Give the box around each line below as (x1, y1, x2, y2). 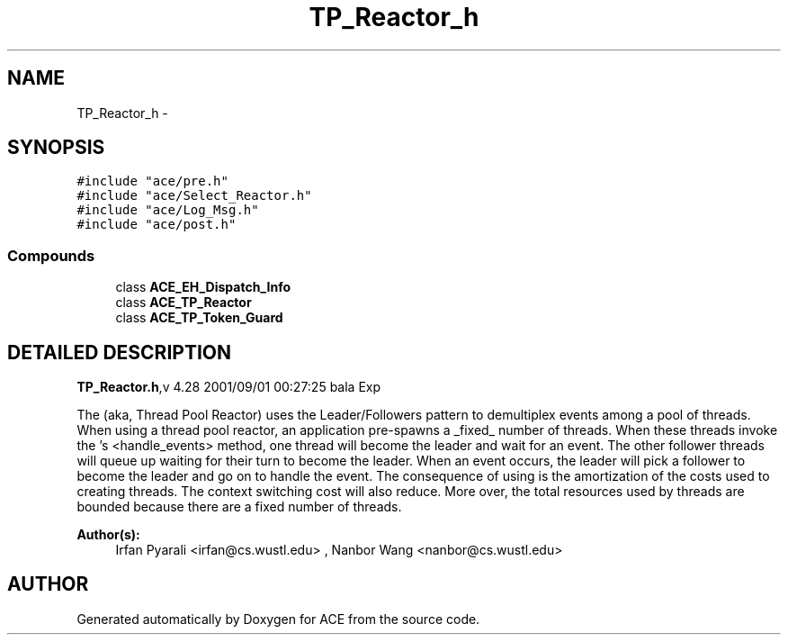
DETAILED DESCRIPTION (7, 340, 232, 364)
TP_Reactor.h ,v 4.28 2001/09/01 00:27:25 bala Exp (76, 379, 381, 395)
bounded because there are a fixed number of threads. (76, 499, 402, 515)
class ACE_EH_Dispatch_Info (115, 279, 291, 295)
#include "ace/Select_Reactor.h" (76, 188, 312, 203)
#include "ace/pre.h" (76, 174, 228, 189)
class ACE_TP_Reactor (115, 294, 252, 311)
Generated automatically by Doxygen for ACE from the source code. (76, 610, 480, 627)
